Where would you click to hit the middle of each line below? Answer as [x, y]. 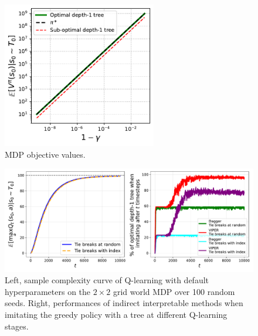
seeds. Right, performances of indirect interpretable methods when [124, 303]
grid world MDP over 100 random [174, 291]
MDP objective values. [45, 154]
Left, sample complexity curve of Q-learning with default [107, 280]
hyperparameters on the [48, 291]
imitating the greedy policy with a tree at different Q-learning [116, 314]
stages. [17, 326]
